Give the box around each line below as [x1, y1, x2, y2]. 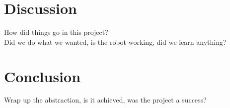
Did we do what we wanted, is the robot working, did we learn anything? [4, 36, 227, 47]
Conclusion [4, 66, 81, 86]
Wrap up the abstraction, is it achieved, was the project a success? [4, 95, 207, 105]
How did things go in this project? [4, 27, 108, 37]
